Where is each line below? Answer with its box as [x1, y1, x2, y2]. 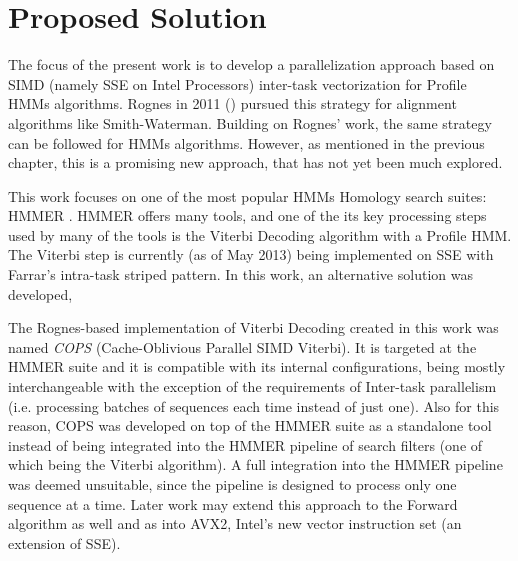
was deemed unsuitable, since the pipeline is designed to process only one [8, 474, 457, 494]
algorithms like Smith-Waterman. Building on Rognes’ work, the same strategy [8, 112, 492, 133]
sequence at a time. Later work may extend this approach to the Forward [8, 493, 458, 514]
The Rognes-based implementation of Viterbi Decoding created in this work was [8, 317, 499, 338]
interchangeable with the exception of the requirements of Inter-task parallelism [8, 376, 497, 397]
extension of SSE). [8, 532, 121, 553]
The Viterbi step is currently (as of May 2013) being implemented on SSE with [8, 244, 494, 265]
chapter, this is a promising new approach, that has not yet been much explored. [8, 152, 503, 173]
